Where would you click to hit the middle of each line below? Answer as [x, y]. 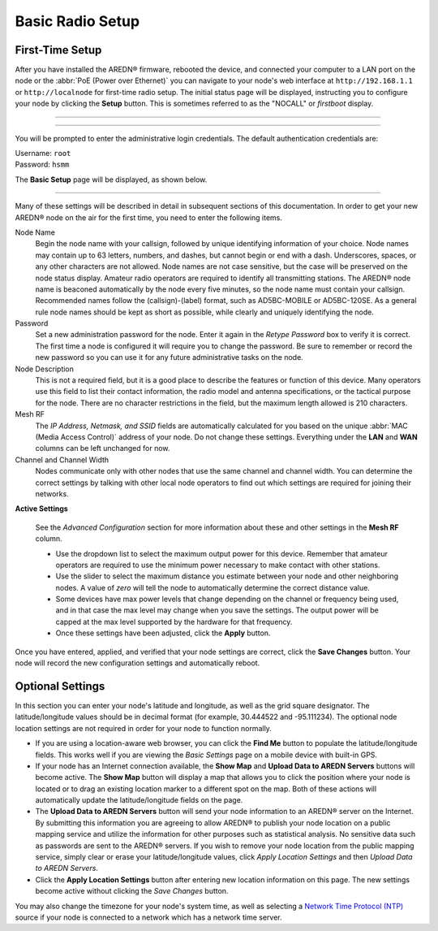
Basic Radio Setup [77, 21]
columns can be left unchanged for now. [103, 448]
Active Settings [41, 509]
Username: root [43, 154]
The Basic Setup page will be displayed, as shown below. [111, 180]
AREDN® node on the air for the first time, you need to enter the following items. [149, 217]
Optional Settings [60, 686]
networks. [52, 494]
